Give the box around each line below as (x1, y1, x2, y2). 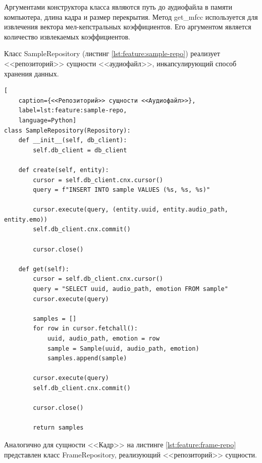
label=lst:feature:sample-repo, (18, 107, 127, 114)
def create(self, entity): (18, 166, 109, 174)
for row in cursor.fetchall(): (33, 325, 138, 332)
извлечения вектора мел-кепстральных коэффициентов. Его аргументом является (4, 21, 251, 32)
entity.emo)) (4, 216, 47, 223)
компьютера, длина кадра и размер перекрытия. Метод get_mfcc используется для (4, 11, 258, 22)
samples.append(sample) (47, 355, 127, 362)
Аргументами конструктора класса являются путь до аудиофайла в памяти (4, 2, 232, 12)
